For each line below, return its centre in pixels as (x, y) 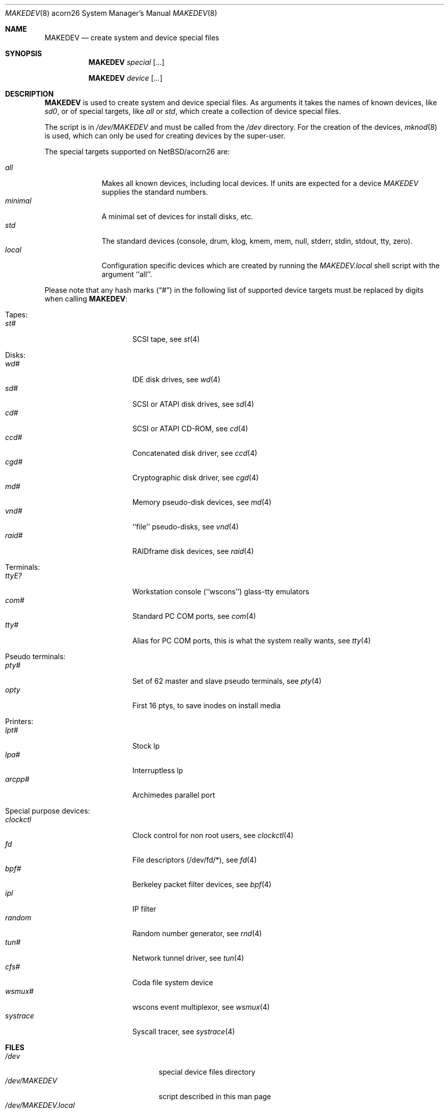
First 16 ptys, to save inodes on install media (206, 705)
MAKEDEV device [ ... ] (126, 78)
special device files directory (207, 1072)
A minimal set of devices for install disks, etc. (178, 216)
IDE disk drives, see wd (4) (176, 379)
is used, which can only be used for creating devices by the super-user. (165, 136)
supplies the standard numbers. (155, 192)
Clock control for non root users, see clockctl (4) (213, 835)
